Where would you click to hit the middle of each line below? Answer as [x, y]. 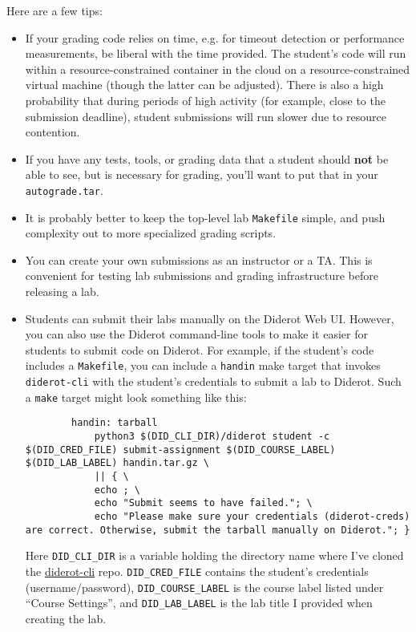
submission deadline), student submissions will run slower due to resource [206, 116]
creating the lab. [66, 618]
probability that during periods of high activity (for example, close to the [205, 100]
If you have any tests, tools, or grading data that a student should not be [207, 158]
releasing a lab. [62, 292]
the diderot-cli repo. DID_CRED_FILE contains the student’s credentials [197, 571]
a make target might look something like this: [136, 397]
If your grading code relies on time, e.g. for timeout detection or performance [215, 37]
